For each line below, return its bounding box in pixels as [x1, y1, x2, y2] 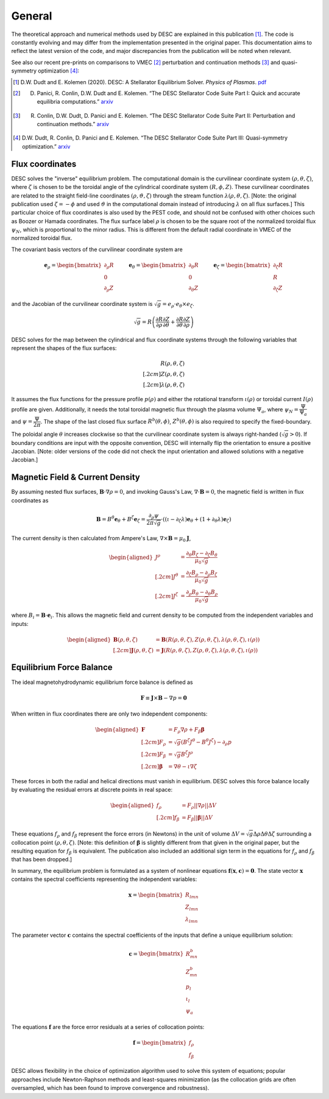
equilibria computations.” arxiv [37, 98, 114, 105]
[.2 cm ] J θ [155, 572, 179, 580]
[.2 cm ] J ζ [155, 591, 179, 600]
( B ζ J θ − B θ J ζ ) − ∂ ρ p [180, 738, 232, 747]
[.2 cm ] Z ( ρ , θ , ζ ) [143, 371, 185, 377]
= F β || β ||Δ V [182, 814, 213, 822]
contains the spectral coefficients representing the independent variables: [11, 875, 197, 883]
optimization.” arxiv [22, 143, 71, 150]
